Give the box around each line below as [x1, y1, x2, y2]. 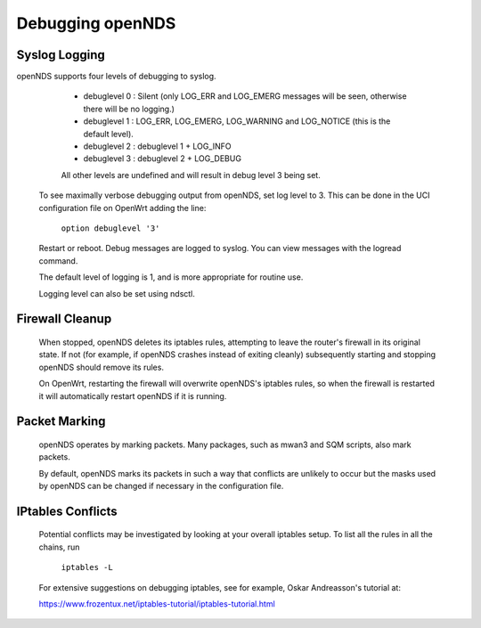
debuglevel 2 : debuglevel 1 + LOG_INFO [83, 141, 232, 151]
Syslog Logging [16, 47, 106, 62]
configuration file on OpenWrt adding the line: [38, 202, 207, 213]
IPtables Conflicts [16, 503, 118, 518]
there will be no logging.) [83, 103, 175, 114]
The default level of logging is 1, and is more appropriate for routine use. [38, 272, 304, 282]
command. [38, 255, 78, 266]
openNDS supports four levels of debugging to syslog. [16, 71, 217, 82]
